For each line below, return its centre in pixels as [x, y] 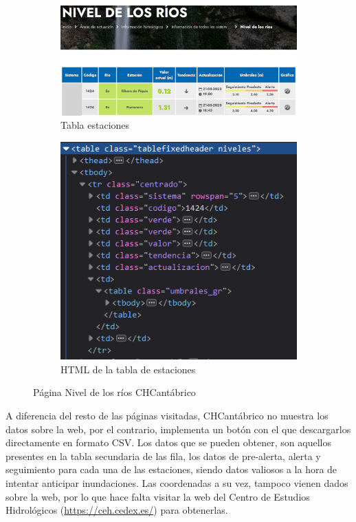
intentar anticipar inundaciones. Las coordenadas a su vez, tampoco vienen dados [177, 482]
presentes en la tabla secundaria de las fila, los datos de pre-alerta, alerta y [163, 456]
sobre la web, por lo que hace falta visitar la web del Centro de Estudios [158, 496]
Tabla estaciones [95, 125]
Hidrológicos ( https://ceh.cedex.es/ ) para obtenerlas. [117, 510]
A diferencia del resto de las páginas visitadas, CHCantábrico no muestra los [167, 415]
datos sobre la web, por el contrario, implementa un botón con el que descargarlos [178, 429]
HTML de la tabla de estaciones [128, 369]
